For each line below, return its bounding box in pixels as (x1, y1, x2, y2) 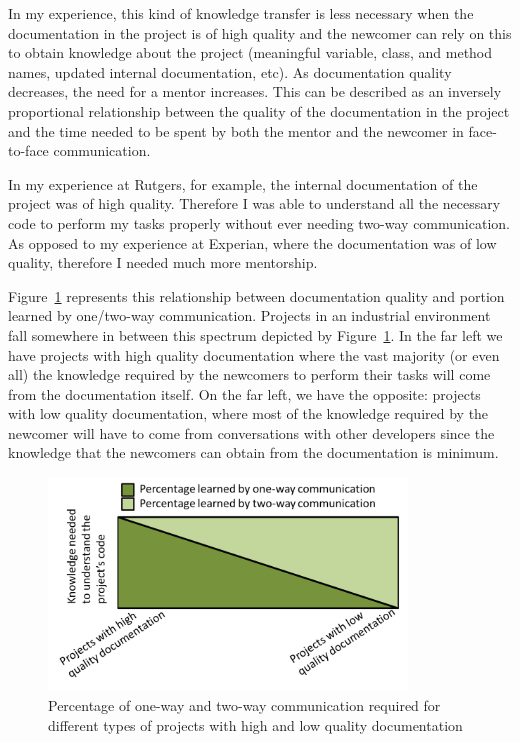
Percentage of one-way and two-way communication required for (48, 694, 441, 715)
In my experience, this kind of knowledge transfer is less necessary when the (8, 3, 474, 23)
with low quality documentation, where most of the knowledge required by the (8, 403, 489, 424)
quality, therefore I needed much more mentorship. (8, 252, 318, 273)
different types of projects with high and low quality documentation (48, 714, 463, 735)
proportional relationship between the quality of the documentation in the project (8, 100, 510, 121)
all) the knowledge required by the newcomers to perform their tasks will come (8, 364, 491, 385)
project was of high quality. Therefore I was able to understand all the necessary (8, 193, 501, 214)
